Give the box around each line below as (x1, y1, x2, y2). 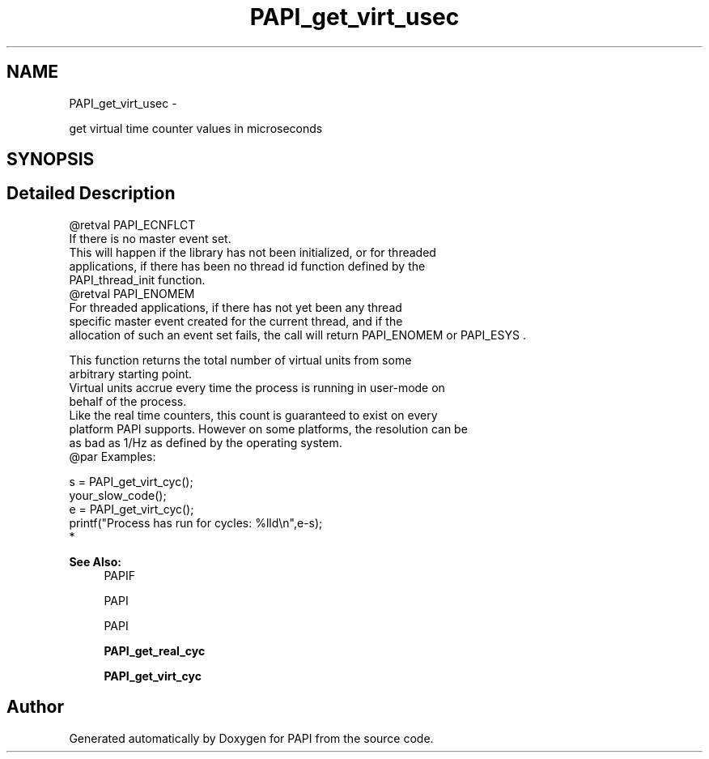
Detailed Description (6, 183, 176, 204)
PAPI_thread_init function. (69, 272, 206, 287)
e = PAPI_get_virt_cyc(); (69, 501, 194, 516)
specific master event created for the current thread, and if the (69, 313, 403, 328)
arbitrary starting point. (69, 366, 193, 381)
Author (6, 697, 64, 718)
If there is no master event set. (69, 231, 231, 245)
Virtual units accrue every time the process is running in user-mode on (69, 380, 445, 394)
